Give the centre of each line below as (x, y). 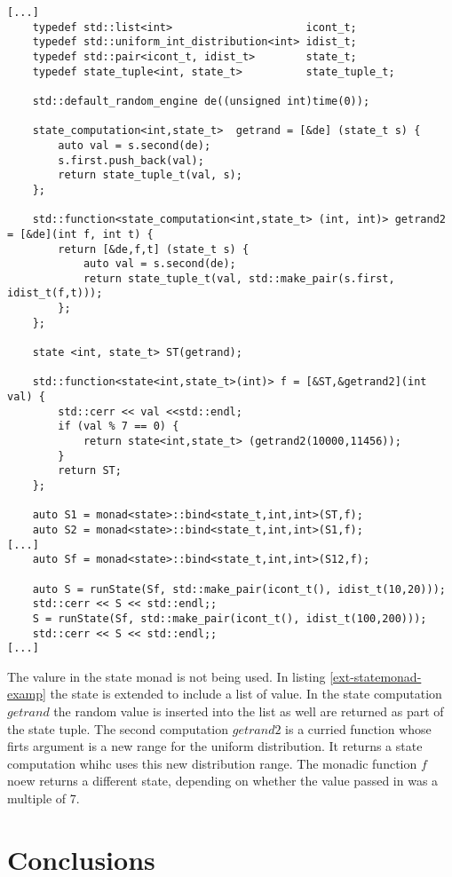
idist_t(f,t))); (55, 293)
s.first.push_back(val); (131, 160)
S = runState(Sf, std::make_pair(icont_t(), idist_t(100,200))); (230, 618)
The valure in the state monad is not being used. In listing (167, 676)
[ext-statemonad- (376, 676)
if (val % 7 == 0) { (119, 427)
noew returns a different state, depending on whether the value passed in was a (223, 781)
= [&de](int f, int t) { (80, 234)
